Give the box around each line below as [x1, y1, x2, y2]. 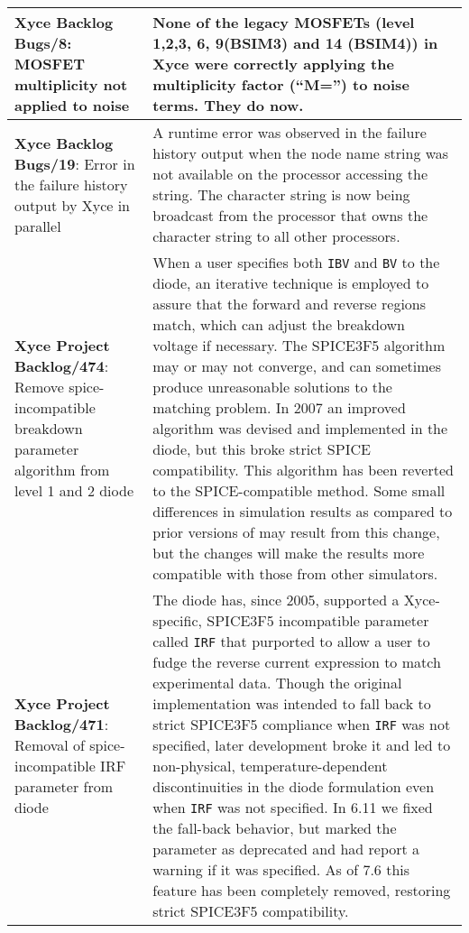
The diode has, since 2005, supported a [152, 589, 400, 610]
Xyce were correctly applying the [152, 53, 394, 74]
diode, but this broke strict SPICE [152, 439, 371, 459]
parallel [14, 215, 61, 236]
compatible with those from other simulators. [152, 563, 438, 584]
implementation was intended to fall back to [152, 693, 431, 714]
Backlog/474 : [14, 356, 109, 376]
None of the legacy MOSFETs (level [152, 12, 415, 32]
